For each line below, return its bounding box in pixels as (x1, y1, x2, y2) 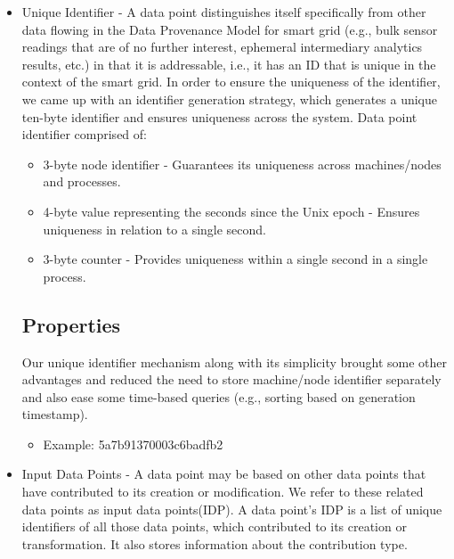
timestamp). (21, 405, 88, 423)
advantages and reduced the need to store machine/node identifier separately (21, 370, 442, 389)
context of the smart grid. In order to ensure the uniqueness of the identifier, (21, 72, 441, 91)
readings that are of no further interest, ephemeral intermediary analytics (21, 37, 423, 56)
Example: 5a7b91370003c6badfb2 (43, 434, 223, 453)
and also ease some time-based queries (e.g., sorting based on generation (21, 387, 416, 406)
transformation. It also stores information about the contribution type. (21, 534, 408, 553)
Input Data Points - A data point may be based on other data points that (21, 464, 426, 483)
